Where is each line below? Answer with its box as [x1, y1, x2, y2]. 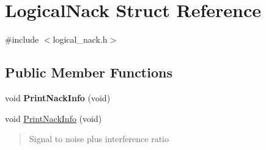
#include [5, 33, 39, 46]
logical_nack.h [53, 33, 108, 46]
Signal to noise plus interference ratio [29, 132, 169, 145]
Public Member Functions [5, 63, 172, 82]
